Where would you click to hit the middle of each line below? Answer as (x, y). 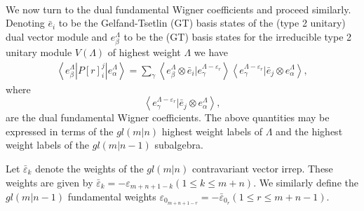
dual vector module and (57, 36)
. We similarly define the (306, 182)
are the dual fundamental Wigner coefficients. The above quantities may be (168, 117)
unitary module (39, 52)
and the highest (309, 131)
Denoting (25, 23)
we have (211, 52)
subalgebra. (179, 145)
